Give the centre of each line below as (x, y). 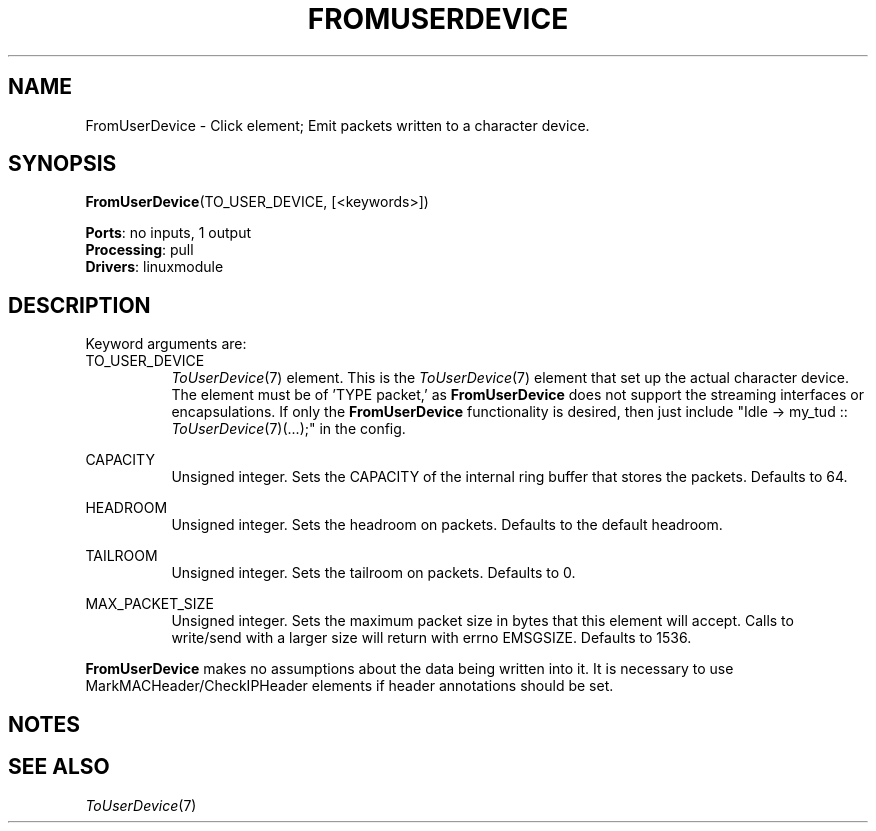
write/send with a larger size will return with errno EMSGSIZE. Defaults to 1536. (431, 638)
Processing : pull (139, 250)
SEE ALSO (59, 767)
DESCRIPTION (79, 305)
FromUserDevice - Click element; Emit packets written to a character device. (337, 125)
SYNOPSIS (62, 164)
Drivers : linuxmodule (154, 267)
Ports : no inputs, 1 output (168, 233)
